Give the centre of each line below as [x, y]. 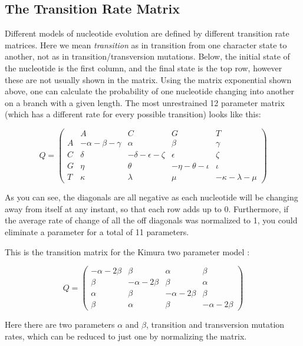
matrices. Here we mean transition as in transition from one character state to [146, 45]
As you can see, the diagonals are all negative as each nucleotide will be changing [151, 197]
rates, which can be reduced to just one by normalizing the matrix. [126, 336]
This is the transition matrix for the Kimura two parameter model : [127, 251]
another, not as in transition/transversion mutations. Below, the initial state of [147, 56]
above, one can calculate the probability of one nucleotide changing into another [149, 91]
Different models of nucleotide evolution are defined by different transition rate [147, 33]
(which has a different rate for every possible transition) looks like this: [133, 114]
